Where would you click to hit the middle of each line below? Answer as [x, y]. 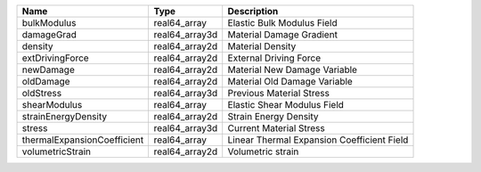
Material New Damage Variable [293, 70]
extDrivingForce [55, 58]
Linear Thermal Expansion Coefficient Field [318, 140]
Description [253, 11]
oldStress [42, 93]
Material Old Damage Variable [290, 82]
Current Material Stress [276, 128]
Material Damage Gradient [283, 34]
